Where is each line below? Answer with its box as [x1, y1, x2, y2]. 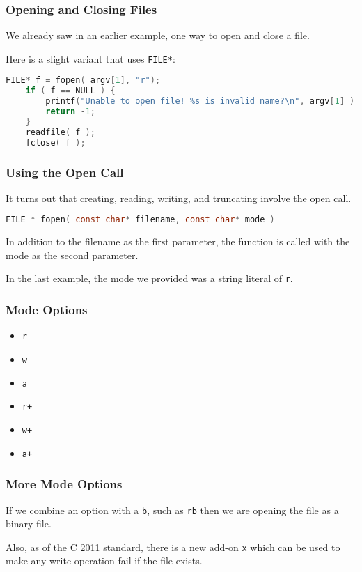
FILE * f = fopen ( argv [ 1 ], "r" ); [6, 75, 161, 86]
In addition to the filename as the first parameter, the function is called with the [6, 234, 350, 249]
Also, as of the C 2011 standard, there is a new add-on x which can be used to [6, 539, 340, 554]
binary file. [6, 516, 52, 531]
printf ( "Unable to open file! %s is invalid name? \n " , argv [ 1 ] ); [45, 96, 360, 107]
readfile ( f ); [25, 127, 95, 137]
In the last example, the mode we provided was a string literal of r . [6, 271, 293, 286]
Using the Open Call [6, 163, 124, 180]
